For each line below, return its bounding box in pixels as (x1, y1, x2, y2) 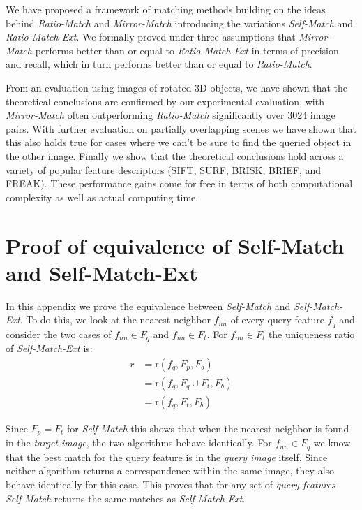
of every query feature (230, 312, 324, 327)
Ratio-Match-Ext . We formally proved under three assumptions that (6, 29, 296, 44)
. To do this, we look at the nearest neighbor (20, 312, 211, 327)
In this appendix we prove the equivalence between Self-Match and (6, 298, 291, 313)
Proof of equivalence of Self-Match (6, 231, 345, 259)
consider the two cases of (6, 326, 112, 341)
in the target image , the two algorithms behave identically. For (6, 435, 272, 450)
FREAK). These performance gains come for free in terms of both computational (6, 176, 353, 191)
